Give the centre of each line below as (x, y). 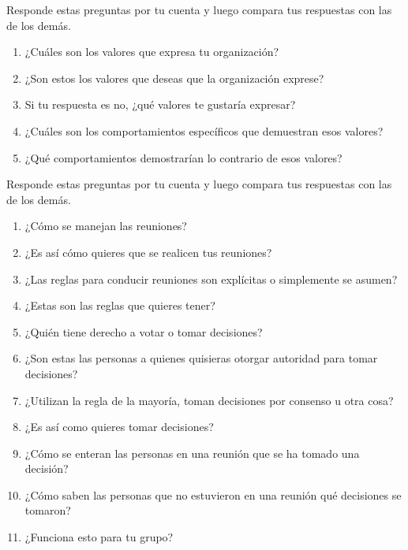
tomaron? (48, 510)
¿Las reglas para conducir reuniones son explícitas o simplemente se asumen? (211, 279)
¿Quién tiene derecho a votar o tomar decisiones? (144, 331)
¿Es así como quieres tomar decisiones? (119, 427)
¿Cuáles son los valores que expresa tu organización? (152, 52)
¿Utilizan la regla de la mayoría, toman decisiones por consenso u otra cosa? (209, 400)
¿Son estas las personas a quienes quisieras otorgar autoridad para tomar (201, 358)
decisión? (47, 468)
